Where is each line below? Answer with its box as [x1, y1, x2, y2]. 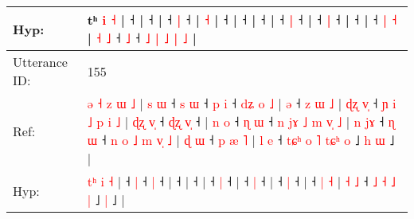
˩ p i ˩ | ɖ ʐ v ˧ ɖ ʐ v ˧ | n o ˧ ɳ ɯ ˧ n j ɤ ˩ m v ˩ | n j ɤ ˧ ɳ [87, 112, 395, 131]
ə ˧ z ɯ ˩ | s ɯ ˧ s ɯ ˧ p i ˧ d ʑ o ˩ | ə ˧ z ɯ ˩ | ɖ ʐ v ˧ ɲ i [87, 94, 396, 112]
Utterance [13, 53, 68, 71]
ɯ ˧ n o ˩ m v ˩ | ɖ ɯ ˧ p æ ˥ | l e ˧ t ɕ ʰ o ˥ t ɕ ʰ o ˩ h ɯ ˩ [87, 131, 395, 149]
